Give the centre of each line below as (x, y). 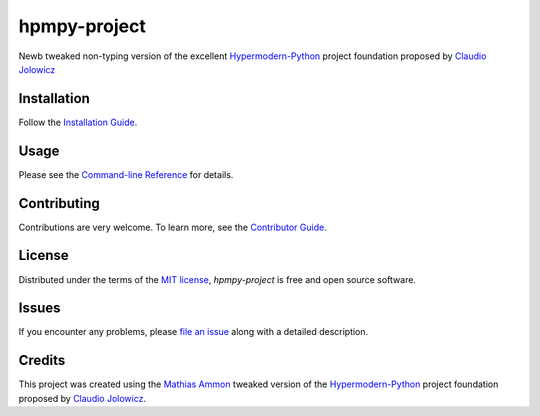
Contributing (59, 203)
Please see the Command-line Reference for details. (126, 174)
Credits (42, 360)
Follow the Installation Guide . (78, 122)
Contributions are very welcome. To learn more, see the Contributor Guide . (172, 227)
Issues (39, 308)
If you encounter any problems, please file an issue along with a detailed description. (193, 332)
